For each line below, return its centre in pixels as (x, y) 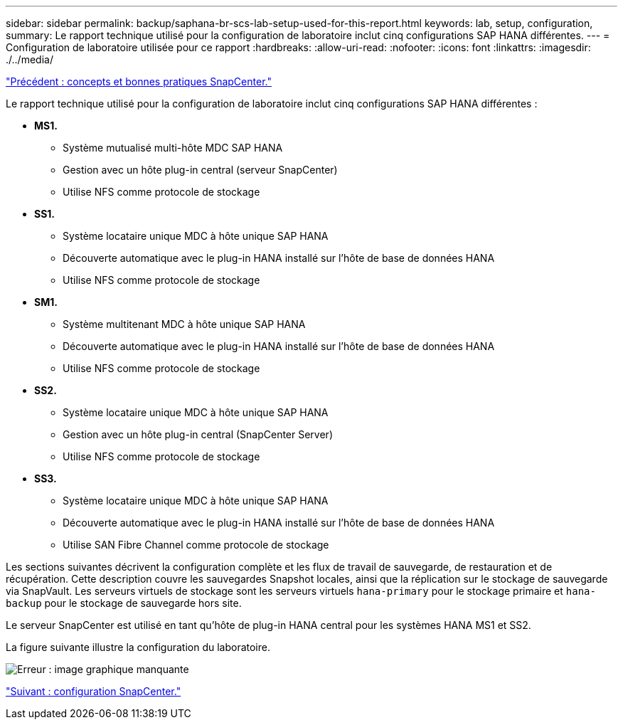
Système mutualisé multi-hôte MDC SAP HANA (173, 148)
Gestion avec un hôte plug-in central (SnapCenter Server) (198, 434)
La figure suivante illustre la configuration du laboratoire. (138, 647)
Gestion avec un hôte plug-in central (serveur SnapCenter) (200, 170)
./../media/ (30, 59)
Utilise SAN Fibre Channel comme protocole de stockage (196, 545)
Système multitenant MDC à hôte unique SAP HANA (184, 324)
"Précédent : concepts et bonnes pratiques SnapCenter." (139, 81)
